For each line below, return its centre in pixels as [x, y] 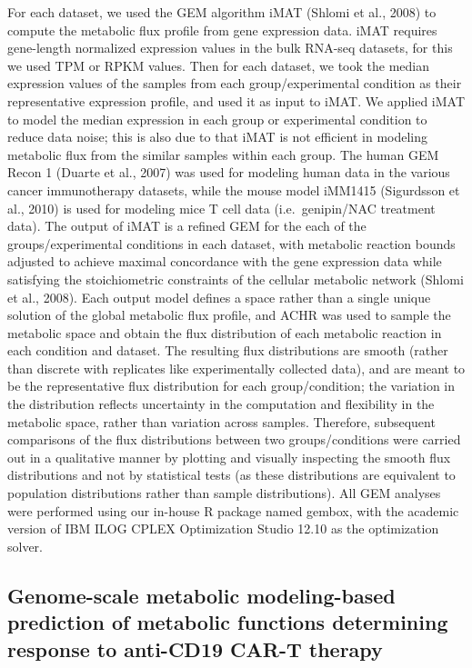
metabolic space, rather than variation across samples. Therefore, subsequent [221, 421]
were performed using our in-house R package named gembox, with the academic [233, 510]
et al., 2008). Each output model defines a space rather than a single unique [219, 297]
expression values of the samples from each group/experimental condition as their [235, 83]
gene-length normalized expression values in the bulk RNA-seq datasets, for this [230, 48]
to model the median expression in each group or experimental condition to [217, 119]
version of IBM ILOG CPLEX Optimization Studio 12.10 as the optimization [223, 528]
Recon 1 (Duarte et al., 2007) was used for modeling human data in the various [229, 172]
